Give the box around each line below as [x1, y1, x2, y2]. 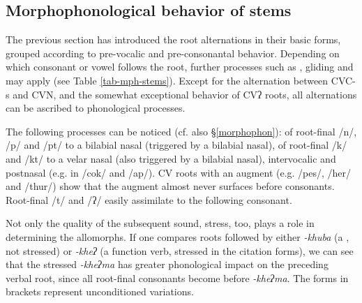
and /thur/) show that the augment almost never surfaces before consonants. [6, 179, 335, 193]
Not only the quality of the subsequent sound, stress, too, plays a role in [6, 216, 315, 230]
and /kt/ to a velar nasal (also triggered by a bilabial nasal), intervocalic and [6, 151, 336, 165]
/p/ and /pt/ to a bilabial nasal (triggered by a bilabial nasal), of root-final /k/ [6, 138, 347, 152]
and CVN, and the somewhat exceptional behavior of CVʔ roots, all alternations [13, 87, 357, 101]
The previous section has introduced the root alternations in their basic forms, [6, 32, 341, 47]
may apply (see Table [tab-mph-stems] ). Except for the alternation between [6, 73, 329, 87]
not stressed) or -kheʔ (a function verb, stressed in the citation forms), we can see [6, 243, 354, 258]
